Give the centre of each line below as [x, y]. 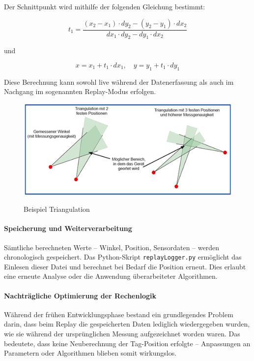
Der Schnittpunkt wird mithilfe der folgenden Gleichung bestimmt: [105, 6]
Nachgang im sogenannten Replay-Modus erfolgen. [80, 91]
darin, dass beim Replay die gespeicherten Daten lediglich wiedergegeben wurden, [127, 324]
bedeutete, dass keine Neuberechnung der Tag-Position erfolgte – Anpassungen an [127, 343]
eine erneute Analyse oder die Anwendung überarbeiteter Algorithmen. [111, 276]
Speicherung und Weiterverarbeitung [68, 228]
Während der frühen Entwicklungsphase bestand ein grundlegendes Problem [119, 314]
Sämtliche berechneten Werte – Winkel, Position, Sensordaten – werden [112, 247]
